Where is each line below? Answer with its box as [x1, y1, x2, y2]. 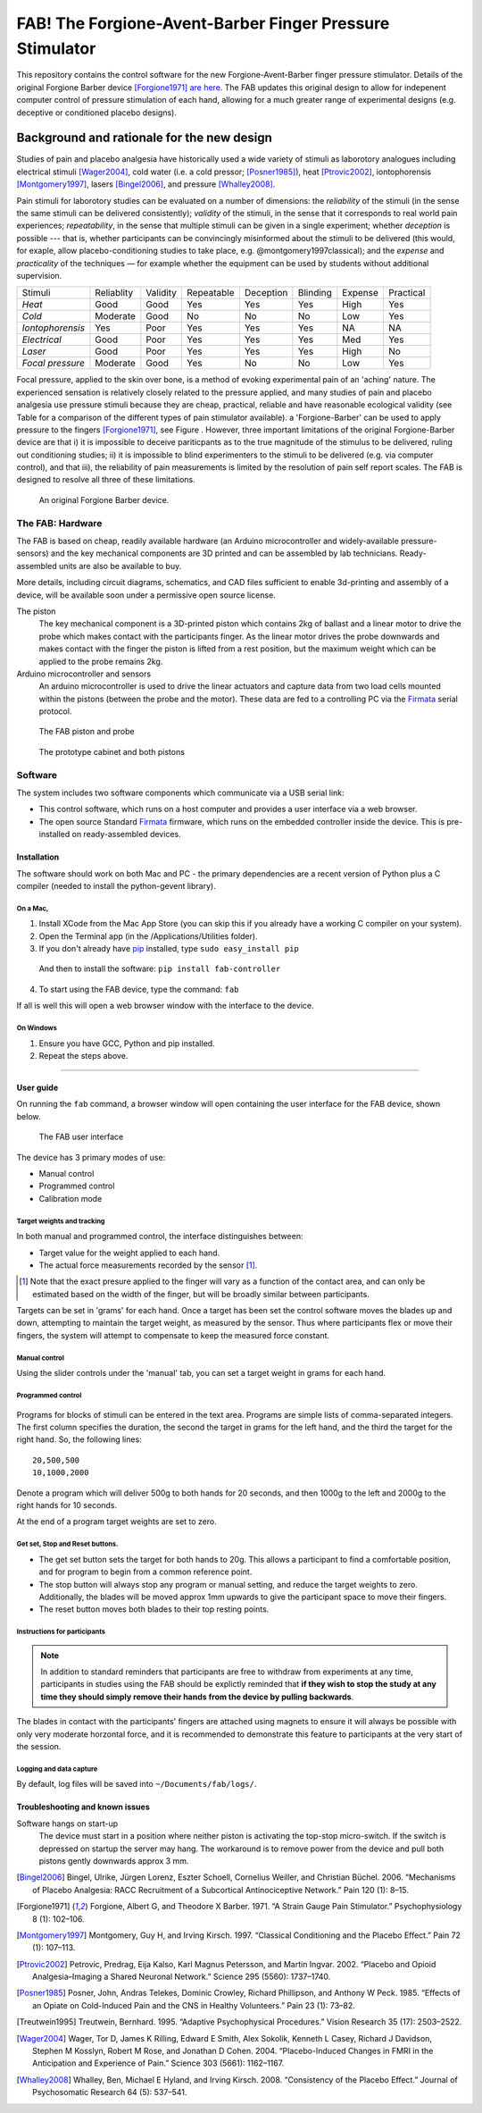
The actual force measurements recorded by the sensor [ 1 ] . [38, 1260, 258, 1270]
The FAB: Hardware [16, 516, 103, 529]
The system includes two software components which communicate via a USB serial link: [16, 787, 345, 798]
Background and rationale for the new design [16, 130, 272, 146]
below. [16, 1111, 41, 1121]
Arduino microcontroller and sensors [16, 668, 152, 679]
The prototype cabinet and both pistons [38, 746, 185, 757]
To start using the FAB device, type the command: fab [38, 984, 239, 994]
